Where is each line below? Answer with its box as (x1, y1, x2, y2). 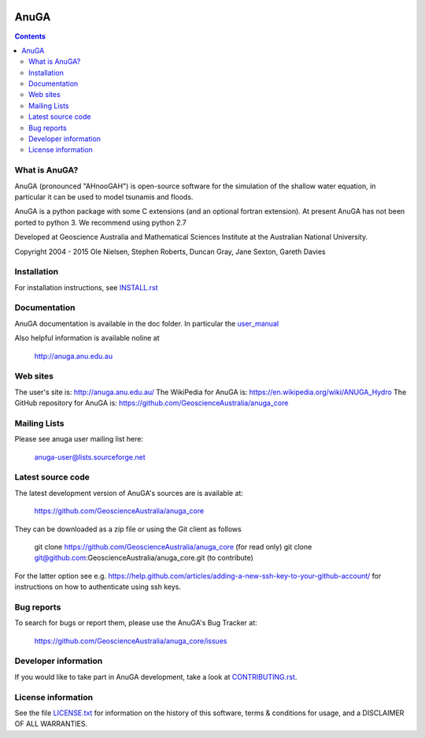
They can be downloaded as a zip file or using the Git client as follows (14, 524, 242, 534)
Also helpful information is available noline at (14, 334, 160, 343)
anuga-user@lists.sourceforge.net (34, 452, 146, 461)
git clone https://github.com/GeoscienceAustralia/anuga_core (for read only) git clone (34, 542, 312, 551)
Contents (14, 32, 46, 41)
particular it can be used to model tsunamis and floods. (14, 192, 194, 201)
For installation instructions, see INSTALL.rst (14, 282, 158, 292)
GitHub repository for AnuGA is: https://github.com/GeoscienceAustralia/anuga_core (14, 398, 289, 408)
